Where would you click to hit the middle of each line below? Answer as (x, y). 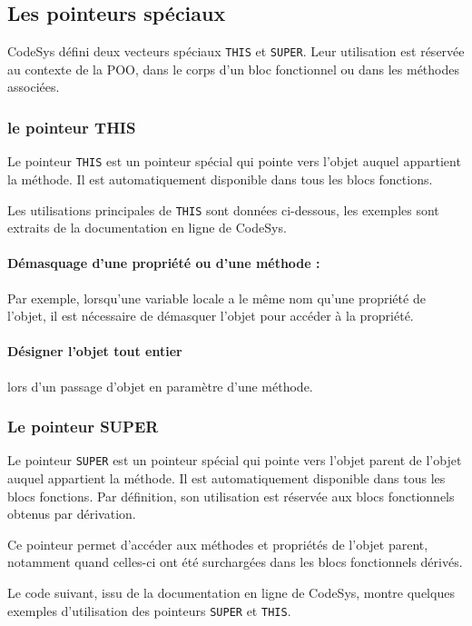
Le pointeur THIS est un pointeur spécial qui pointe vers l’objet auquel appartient (234, 161)
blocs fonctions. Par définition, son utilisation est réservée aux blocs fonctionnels (231, 496)
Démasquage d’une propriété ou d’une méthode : (164, 263)
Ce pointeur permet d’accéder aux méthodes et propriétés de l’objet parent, (218, 544)
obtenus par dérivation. (72, 514)
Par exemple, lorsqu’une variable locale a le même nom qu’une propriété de (216, 298)
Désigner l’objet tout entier (95, 351)
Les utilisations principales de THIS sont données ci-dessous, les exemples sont (223, 209)
